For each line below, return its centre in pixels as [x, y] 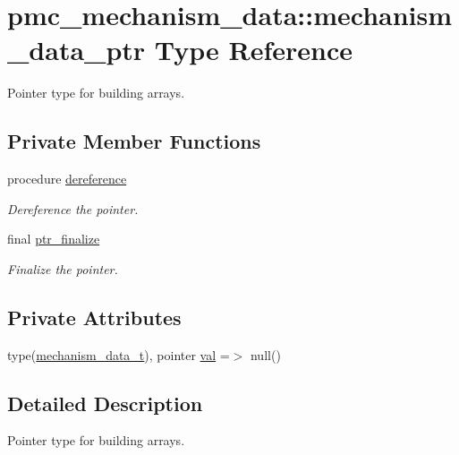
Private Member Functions [134, 141]
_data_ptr [76, 50]
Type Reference [254, 50]
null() [265, 354]
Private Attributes [94, 317]
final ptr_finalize [54, 239]
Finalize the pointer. [63, 268]
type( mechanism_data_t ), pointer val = [119, 354]
